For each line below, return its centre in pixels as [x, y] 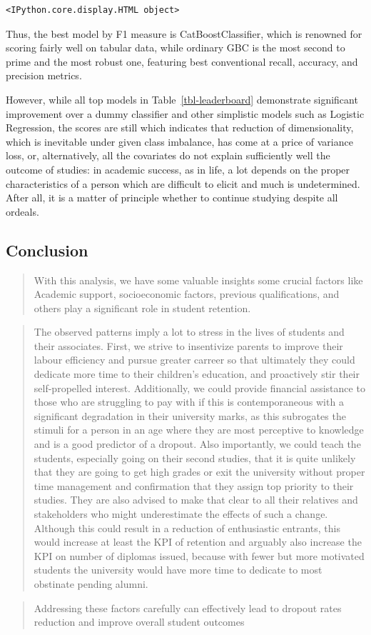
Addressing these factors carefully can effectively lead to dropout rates [188, 607]
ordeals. [22, 211]
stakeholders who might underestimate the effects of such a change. [181, 514]
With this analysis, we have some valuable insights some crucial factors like [198, 280]
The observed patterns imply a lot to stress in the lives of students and [189, 332]
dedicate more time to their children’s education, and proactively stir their [197, 374]
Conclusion [47, 250]
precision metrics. [44, 75]
